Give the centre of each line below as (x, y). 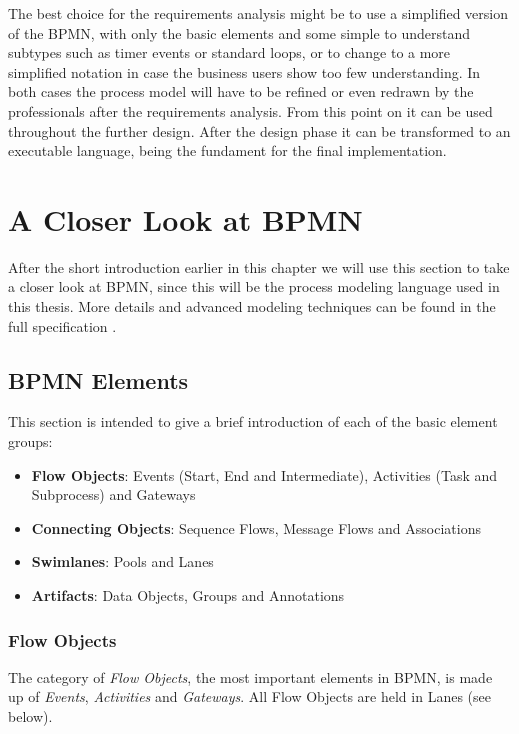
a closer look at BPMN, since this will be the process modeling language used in (254, 286)
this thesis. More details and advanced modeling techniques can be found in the (252, 306)
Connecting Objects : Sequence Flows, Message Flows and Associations (256, 527)
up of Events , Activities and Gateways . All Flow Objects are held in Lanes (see (249, 696)
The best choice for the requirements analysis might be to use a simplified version (258, 13)
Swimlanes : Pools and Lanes (122, 561)
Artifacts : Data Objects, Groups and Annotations (188, 595)
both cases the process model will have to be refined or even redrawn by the (241, 91)
